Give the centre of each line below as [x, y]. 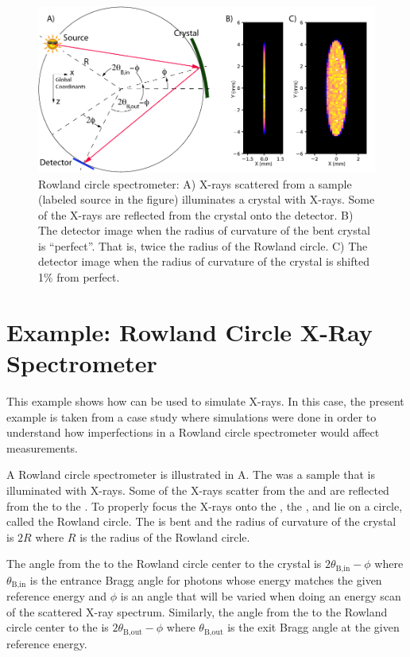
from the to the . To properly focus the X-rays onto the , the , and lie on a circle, [205, 505]
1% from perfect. [79, 277]
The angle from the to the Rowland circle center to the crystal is [164, 564]
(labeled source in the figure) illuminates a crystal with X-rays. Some [207, 199]
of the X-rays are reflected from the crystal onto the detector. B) [196, 214]
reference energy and [57, 596]
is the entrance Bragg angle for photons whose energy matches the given [206, 579]
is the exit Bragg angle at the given [313, 627]
